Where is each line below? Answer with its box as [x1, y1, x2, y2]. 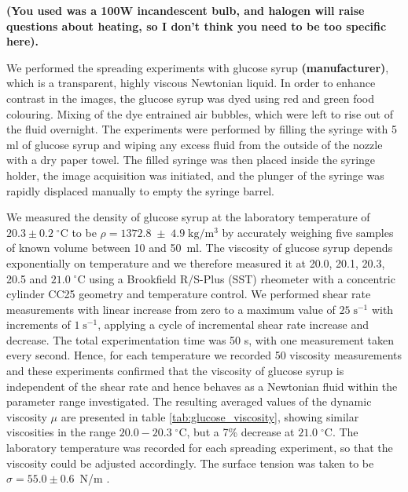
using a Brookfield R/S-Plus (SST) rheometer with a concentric [89, 270, 395, 286]
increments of [6, 316, 71, 333]
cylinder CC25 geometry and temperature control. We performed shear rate [6, 286, 371, 302]
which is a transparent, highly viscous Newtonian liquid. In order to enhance [6, 75, 376, 91]
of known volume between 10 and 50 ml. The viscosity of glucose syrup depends [6, 239, 393, 256]
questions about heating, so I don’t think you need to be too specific [6, 17, 387, 34]
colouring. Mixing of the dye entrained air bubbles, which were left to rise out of [6, 105, 393, 122]
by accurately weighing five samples [222, 224, 394, 240]
